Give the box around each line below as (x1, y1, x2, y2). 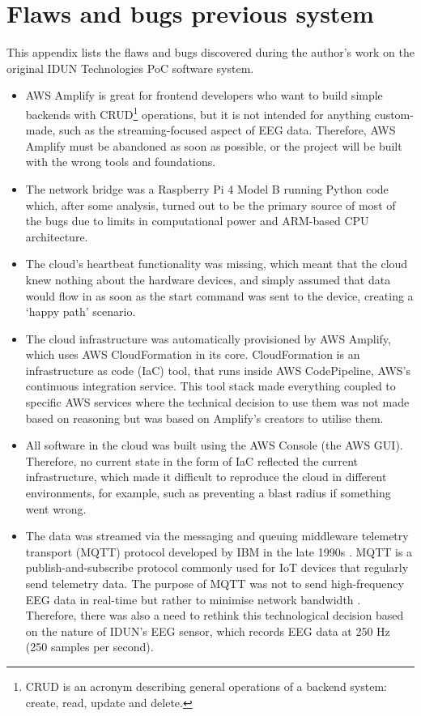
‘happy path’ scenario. (25, 303, 136, 320)
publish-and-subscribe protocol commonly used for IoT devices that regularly (25, 559, 409, 576)
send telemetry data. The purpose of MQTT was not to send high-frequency (25, 575, 404, 591)
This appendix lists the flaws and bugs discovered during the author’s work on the (6, 44, 415, 61)
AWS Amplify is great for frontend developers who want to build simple (25, 87, 383, 104)
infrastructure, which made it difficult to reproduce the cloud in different (25, 468, 387, 485)
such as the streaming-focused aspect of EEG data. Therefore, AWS (59, 121, 396, 139)
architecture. (25, 228, 88, 245)
